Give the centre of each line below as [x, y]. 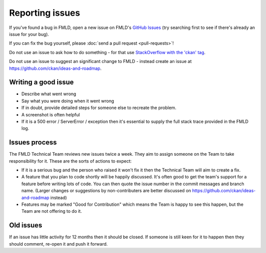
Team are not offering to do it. [52, 211]
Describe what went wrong [49, 94]
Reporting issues [45, 13]
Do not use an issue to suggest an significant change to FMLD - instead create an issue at [100, 61]
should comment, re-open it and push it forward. [58, 244]
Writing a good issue [41, 82]
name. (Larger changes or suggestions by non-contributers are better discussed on [106, 191]
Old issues [26, 225]
